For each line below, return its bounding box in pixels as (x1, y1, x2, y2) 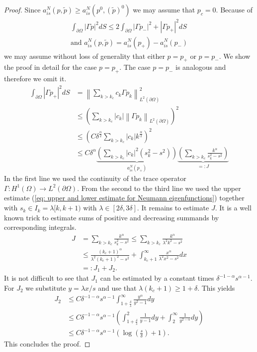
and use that (98, 283, 137, 293)
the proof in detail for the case (4, 62, 97, 72)
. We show (219, 50, 251, 61)
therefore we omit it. (4, 73, 67, 84)
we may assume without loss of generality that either (4, 50, 165, 61)
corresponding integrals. (4, 222, 77, 232)
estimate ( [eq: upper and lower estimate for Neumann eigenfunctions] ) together (4, 192, 245, 203)
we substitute (25, 283, 66, 293)
